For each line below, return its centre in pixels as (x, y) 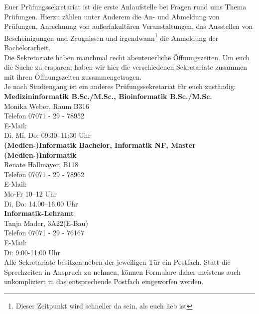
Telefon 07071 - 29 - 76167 (44, 233)
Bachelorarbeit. (27, 48)
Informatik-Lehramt (39, 213)
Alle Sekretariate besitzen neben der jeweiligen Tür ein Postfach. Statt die (117, 262)
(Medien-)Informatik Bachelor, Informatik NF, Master (100, 145)
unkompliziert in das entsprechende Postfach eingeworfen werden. (104, 281)
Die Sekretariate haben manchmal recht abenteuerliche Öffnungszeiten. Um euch (127, 57)
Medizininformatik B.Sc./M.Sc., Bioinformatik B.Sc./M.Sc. (108, 96)
